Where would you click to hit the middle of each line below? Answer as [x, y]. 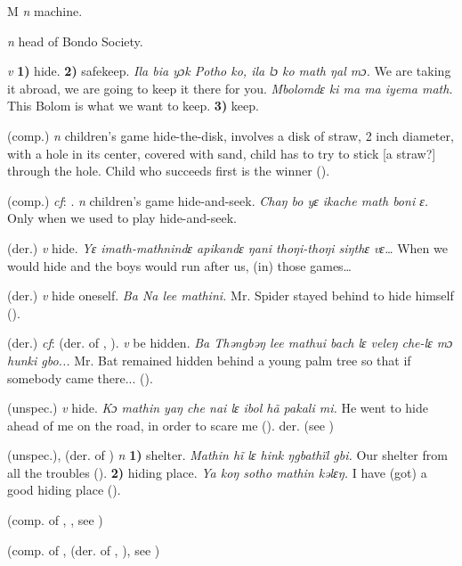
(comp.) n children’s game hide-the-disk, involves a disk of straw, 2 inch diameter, [231, 135]
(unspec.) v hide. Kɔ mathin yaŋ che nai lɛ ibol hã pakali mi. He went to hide [218, 408]
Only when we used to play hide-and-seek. [122, 218]
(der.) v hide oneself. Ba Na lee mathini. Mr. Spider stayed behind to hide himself [231, 295]
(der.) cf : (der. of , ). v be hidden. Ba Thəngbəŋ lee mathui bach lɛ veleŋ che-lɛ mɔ [230, 343]
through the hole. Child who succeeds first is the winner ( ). [169, 171]
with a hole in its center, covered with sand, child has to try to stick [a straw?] [222, 153]
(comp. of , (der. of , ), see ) [84, 550]
